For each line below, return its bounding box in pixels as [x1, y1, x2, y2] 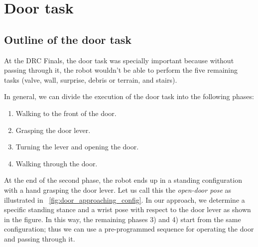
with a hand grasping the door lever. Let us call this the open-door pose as [4, 184, 232, 195]
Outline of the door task [4, 31, 131, 47]
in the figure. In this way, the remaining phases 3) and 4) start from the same [4, 214, 241, 224]
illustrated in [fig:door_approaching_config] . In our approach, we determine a [4, 194, 245, 205]
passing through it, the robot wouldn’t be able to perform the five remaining [4, 65, 238, 75]
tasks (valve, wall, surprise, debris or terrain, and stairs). [4, 74, 177, 85]
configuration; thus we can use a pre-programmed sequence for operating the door [4, 224, 254, 234]
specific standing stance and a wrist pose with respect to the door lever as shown [4, 204, 251, 215]
